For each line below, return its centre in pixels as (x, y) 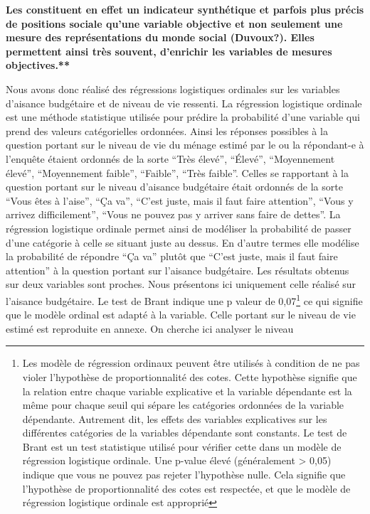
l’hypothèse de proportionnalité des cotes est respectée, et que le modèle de (186, 488)
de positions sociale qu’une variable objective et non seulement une (174, 23)
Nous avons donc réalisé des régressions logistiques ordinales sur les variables (173, 89)
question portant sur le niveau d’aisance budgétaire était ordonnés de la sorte (174, 187)
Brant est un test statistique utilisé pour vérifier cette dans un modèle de (182, 446)
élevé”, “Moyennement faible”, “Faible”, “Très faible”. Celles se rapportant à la (177, 172)
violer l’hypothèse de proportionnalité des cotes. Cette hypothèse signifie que (190, 376)
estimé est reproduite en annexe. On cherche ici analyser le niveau (150, 328)
